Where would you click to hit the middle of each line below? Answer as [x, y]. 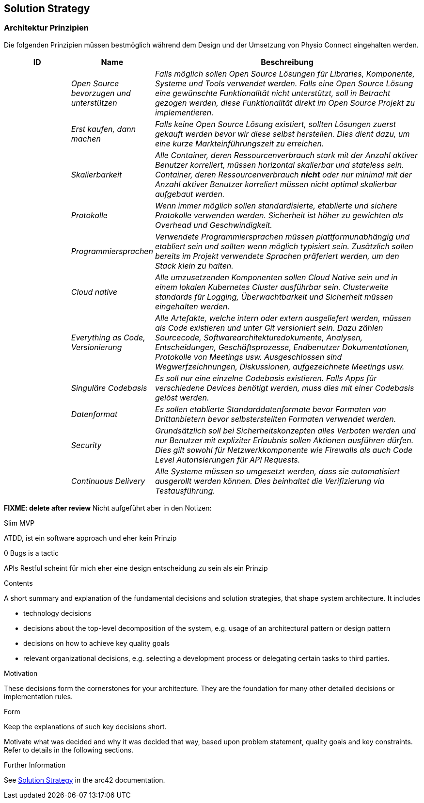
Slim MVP [19, 523]
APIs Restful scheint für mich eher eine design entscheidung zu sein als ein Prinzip [136, 568]
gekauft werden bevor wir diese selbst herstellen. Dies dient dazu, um [283, 134]
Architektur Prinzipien [46, 28]
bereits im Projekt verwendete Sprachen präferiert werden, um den [277, 256]
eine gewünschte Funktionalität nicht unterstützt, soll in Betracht [273, 93]
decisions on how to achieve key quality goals [97, 643]
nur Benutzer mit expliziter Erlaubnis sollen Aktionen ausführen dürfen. [284, 440]
